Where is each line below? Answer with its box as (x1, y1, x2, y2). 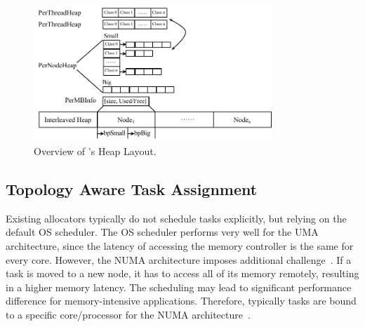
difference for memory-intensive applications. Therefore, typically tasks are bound (6, 293, 357, 308)
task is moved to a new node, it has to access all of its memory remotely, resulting (6, 266, 359, 281)
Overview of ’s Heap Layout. (34, 143, 157, 158)
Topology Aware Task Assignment (6, 178, 258, 199)
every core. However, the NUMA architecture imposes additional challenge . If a (6, 252, 352, 267)
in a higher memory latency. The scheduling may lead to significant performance (6, 279, 352, 294)
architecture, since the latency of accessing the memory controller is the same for (6, 238, 354, 253)
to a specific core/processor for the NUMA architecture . (6, 307, 251, 321)
